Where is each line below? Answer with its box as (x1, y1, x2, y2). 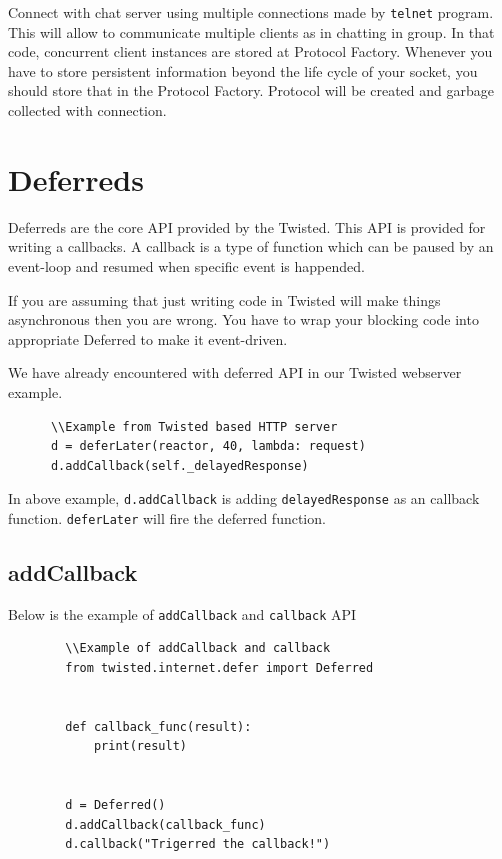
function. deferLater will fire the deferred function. (8, 507, 326, 528)
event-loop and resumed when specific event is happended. (8, 255, 365, 276)
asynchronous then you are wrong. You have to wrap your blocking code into (8, 309, 479, 330)
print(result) (93, 739, 187, 754)
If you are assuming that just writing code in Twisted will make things (8, 289, 441, 310)
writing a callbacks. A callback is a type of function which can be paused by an (8, 236, 494, 257)
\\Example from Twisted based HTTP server (50, 419, 338, 434)
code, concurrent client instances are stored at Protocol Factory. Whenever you (8, 41, 493, 62)
